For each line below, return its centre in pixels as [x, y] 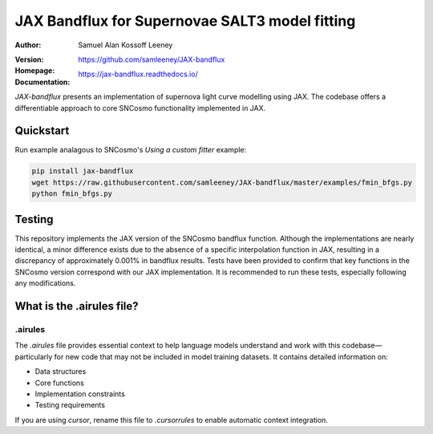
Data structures [61, 371]
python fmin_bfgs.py [72, 194]
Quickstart [42, 131]
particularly [34, 356]
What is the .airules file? [77, 306]
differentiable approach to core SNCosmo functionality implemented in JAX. [140, 107]
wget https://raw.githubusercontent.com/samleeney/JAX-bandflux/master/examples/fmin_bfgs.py [222, 182]
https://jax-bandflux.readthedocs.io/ [138, 74]
